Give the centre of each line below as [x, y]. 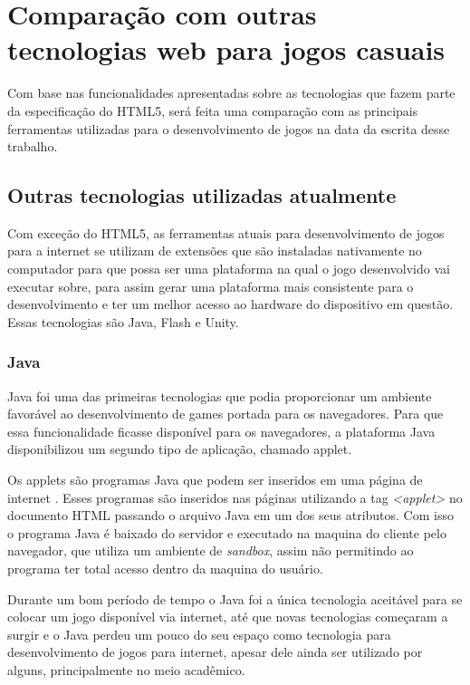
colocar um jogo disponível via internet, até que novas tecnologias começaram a [228, 617]
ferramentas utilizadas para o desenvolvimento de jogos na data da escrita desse [229, 128]
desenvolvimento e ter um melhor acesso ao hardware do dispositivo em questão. [230, 304]
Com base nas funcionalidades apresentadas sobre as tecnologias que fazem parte [231, 93]
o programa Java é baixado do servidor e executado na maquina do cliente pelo [227, 532]
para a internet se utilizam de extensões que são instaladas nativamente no [215, 251]
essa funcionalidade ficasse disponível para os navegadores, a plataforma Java [221, 431]
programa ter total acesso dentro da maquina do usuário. [165, 569]
